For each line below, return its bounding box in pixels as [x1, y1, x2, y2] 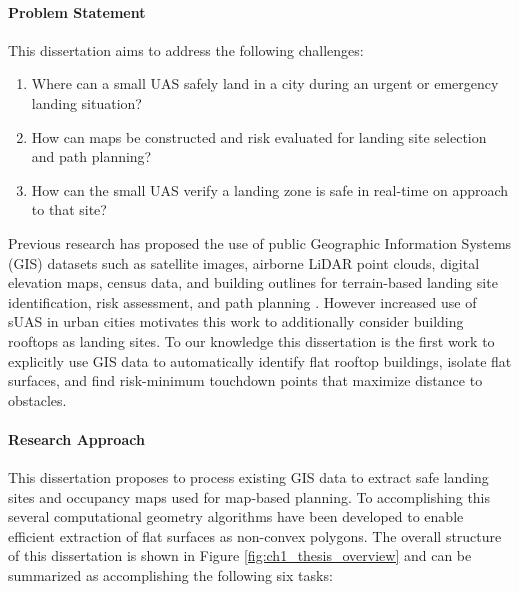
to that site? [31, 199, 107, 220]
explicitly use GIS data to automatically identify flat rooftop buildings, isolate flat [8, 350, 512, 371]
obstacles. [8, 389, 67, 410]
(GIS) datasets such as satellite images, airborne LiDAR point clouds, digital [8, 252, 480, 273]
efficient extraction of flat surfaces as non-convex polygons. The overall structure [8, 525, 502, 546]
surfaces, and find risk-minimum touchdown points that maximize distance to [8, 370, 483, 391]
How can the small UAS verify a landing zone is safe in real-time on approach [31, 179, 509, 200]
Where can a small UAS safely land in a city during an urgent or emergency [31, 73, 499, 94]
